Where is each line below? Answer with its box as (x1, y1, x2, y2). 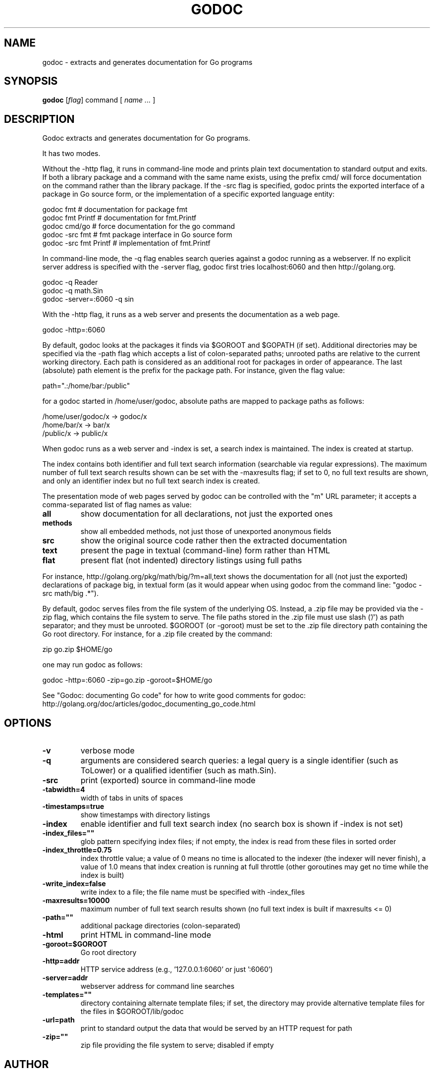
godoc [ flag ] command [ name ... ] (42, 96, 156, 105)
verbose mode (80, 746, 135, 756)
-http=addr (42, 957, 80, 965)
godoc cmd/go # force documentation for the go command (42, 222, 235, 231)
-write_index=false (42, 879, 106, 888)
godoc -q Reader (42, 278, 98, 287)
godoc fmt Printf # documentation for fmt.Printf (42, 214, 197, 222)
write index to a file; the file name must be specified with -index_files (80, 888, 305, 897)
